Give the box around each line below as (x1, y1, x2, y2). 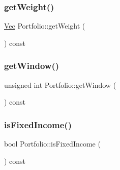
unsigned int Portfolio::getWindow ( (4, 79, 116, 90)
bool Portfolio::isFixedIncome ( (4, 138, 101, 149)
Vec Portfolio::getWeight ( (4, 20, 85, 31)
